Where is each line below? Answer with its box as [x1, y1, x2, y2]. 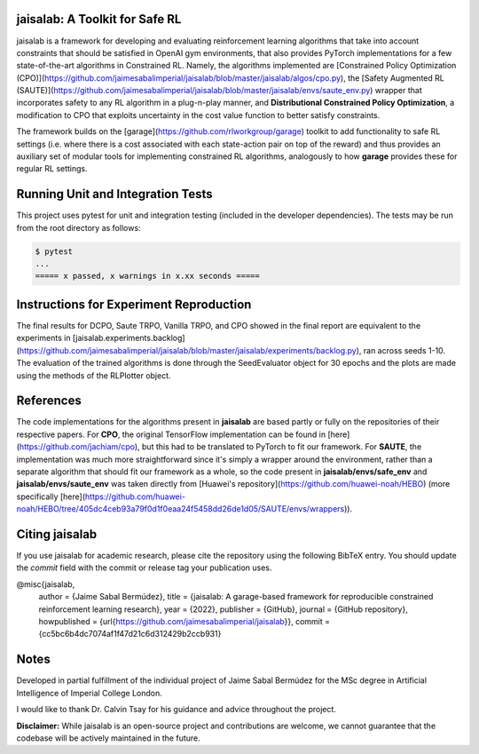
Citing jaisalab [16, 527, 98, 542]
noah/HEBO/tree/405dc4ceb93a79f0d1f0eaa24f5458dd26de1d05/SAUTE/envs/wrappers [16, 504, 345, 514]
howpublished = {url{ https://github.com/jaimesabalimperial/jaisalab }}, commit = [38, 616, 330, 627]
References [16, 393, 82, 409]
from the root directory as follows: [16, 222, 141, 233]
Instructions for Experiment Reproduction [16, 297, 252, 312]
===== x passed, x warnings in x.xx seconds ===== [35, 271, 261, 282]
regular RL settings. [16, 163, 88, 174]
